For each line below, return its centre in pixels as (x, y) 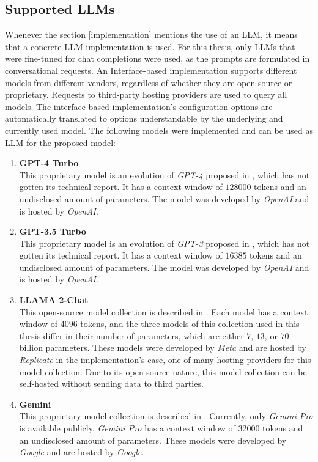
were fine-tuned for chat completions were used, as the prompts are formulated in (157, 58)
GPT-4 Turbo (49, 163)
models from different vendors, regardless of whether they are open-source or (149, 82)
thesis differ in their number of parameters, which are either (131, 335)
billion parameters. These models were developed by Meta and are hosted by (163, 347)
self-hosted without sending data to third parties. (111, 383)
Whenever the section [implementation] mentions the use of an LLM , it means (151, 35)
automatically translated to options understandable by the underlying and (144, 118)
